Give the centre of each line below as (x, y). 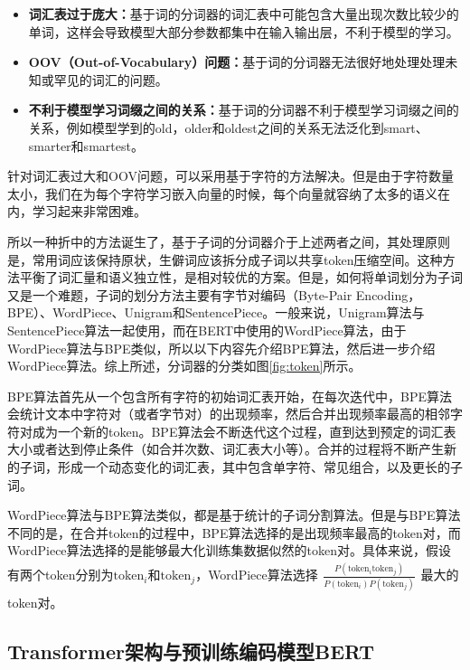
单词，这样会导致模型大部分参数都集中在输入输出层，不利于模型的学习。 (244, 31)
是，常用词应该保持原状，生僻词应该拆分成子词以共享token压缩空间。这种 (225, 259)
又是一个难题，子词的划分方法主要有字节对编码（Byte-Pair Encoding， (214, 294)
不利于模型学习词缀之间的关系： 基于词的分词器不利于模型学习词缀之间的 (244, 110)
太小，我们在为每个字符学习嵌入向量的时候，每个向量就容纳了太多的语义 (222, 193)
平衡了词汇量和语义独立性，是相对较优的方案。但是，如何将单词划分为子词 (241, 277)
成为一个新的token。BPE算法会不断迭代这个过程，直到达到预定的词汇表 (244, 431)
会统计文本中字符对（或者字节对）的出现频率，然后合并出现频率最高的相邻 (229, 414)
